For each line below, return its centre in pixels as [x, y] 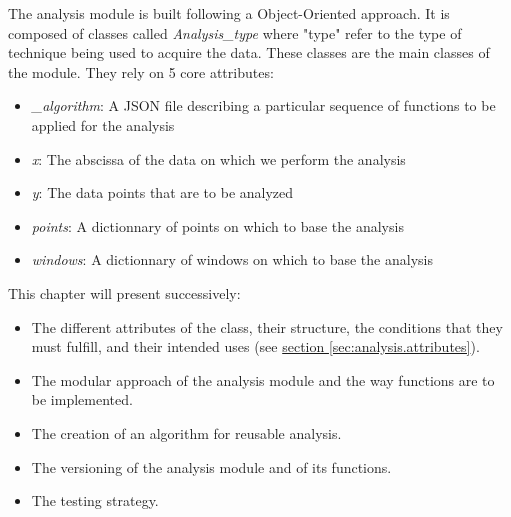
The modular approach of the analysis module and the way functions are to [263, 379]
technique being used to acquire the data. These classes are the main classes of [249, 52]
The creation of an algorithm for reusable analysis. [186, 432]
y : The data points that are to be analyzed [162, 192]
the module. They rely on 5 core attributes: [141, 71]
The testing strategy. [95, 500]
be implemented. [82, 399]
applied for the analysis [103, 124]
